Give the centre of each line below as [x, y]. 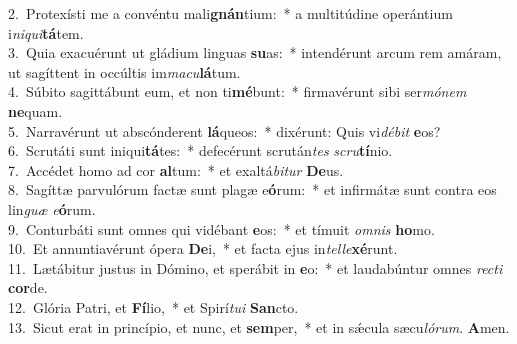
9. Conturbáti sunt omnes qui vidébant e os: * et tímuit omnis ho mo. [221, 228]
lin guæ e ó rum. [52, 208]
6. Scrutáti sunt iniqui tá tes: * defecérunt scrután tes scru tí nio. [200, 150]
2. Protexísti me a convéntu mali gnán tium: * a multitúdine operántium [230, 13]
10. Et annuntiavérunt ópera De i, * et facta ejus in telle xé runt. [203, 248]
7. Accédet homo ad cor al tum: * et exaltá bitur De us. [176, 169]
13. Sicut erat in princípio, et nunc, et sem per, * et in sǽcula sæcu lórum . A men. [259, 326]
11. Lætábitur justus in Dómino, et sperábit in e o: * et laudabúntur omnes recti [255, 267]
